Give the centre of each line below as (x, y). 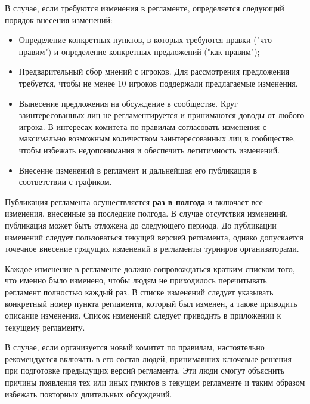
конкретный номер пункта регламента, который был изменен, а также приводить (151, 303)
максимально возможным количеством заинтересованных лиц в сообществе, (157, 138)
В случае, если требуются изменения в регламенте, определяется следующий (145, 8)
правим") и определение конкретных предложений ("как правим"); (139, 51)
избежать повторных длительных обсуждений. (89, 394)
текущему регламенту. (45, 327)
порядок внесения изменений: (59, 19)
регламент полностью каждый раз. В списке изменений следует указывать (139, 292)
